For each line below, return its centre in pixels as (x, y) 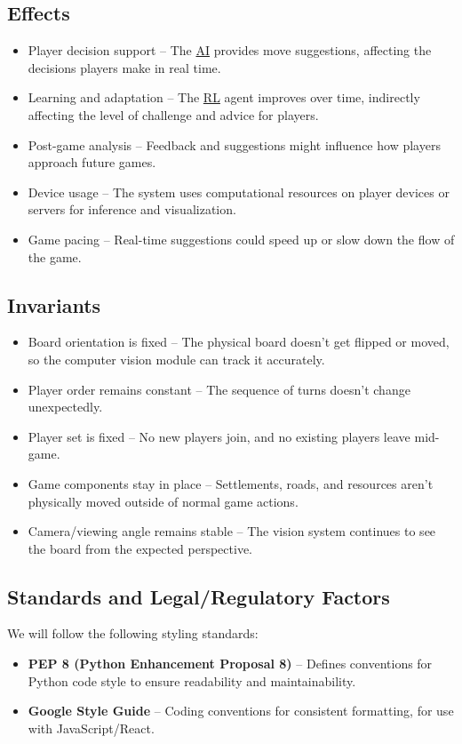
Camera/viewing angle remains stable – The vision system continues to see (232, 531)
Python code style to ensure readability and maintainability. (192, 680)
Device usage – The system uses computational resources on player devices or (239, 192)
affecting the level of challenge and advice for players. (173, 114)
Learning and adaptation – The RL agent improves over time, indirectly (224, 97)
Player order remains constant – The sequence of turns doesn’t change (219, 389)
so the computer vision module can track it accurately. (176, 359)
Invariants (54, 304)
